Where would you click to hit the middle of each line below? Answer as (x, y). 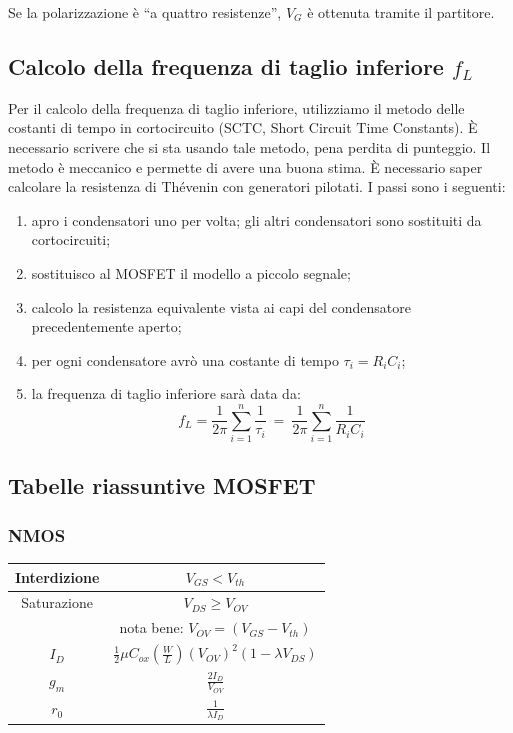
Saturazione (57, 602)
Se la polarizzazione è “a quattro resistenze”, (145, 12)
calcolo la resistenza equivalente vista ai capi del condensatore (221, 306)
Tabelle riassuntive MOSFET (162, 485)
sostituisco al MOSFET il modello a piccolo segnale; (191, 272)
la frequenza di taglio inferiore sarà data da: (166, 393)
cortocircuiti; (71, 239)
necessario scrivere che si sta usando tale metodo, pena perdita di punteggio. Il (249, 146)
